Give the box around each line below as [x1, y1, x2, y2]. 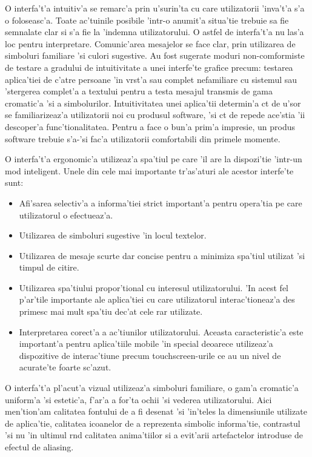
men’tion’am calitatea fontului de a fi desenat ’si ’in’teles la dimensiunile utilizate [5, 405, 307, 418]
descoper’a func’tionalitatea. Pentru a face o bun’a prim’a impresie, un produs [5, 120, 296, 133]
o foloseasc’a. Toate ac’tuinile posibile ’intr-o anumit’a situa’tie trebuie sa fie [5, 13, 289, 26]
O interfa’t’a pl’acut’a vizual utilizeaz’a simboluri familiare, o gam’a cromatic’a [5, 381, 299, 394]
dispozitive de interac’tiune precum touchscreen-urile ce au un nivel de [19, 349, 281, 361]
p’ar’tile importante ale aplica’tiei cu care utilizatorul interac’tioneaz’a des [19, 293, 295, 306]
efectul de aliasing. [5, 441, 74, 453]
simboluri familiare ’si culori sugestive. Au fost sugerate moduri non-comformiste [5, 49, 305, 62]
